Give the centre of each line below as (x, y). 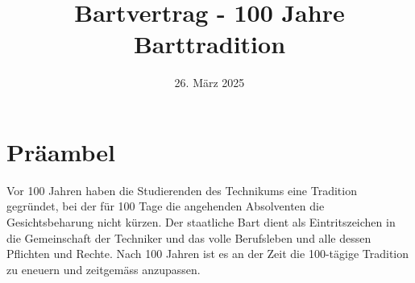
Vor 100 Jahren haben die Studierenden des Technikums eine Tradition (182, 190)
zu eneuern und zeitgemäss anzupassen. (104, 269)
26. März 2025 (210, 83)
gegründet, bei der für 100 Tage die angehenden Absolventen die (166, 206)
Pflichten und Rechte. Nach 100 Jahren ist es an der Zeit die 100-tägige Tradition (207, 254)
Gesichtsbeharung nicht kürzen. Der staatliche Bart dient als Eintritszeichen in (201, 222)
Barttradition (210, 44)
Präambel (61, 151)
